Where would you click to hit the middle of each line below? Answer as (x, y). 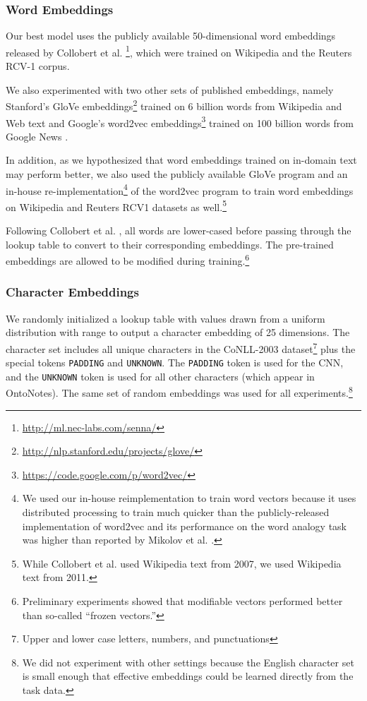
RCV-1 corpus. (38, 66)
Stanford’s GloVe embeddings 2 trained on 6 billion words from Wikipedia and (174, 105)
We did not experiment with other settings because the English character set (188, 662)
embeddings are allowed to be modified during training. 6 (128, 259)
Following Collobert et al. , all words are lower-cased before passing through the (179, 230)
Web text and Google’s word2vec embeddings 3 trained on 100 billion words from (180, 121)
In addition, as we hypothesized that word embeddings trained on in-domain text (181, 160)
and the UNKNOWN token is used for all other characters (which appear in (160, 376)
